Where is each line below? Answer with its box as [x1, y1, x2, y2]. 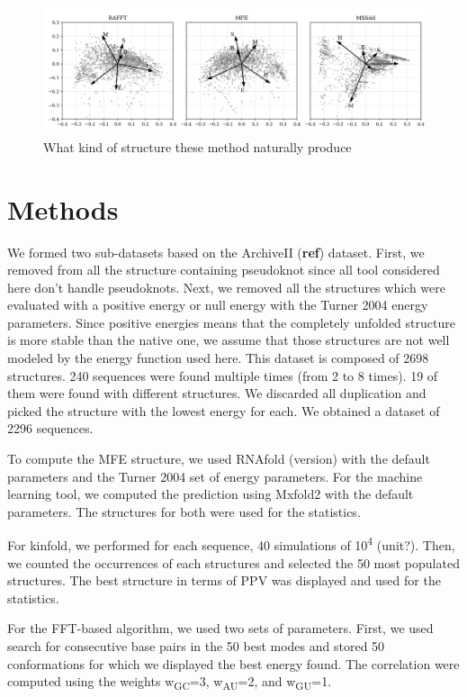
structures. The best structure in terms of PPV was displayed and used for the [7, 571, 441, 590]
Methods [7, 190, 119, 227]
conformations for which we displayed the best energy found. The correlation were [7, 654, 460, 673]
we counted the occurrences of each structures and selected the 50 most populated [7, 553, 460, 572]
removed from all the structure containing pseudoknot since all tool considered [7, 260, 440, 279]
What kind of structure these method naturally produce [43, 137, 352, 156]
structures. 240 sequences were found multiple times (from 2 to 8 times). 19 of [7, 366, 438, 385]
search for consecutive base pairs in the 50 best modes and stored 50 [7, 637, 385, 656]
